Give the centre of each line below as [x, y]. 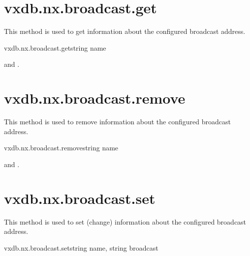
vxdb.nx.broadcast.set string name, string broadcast [81, 247]
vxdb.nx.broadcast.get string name [55, 47]
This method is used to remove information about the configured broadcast [117, 122]
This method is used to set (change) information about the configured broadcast [125, 221]
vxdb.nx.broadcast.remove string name [61, 148]
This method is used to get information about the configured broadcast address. [125, 31]
